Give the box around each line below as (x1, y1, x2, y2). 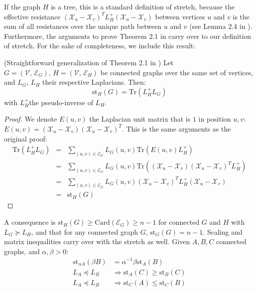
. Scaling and (203, 226, 243, 237)
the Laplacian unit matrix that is (89, 114, 191, 124)
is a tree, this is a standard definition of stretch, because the (51, 1, 235, 11)
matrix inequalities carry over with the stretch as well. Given (4, 236, 190, 247)
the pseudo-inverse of (29, 97, 93, 107)
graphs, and (4, 246, 40, 256)
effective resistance (4, 11, 61, 21)
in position (198, 114, 231, 124)
